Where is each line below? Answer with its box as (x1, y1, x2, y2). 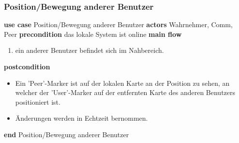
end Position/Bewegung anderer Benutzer (4, 129, 129, 139)
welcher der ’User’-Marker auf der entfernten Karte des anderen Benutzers (15, 87, 236, 97)
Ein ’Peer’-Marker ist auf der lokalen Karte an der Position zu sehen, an (15, 78, 230, 88)
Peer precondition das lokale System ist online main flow (4, 29, 182, 39)
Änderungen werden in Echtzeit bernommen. (15, 113, 148, 123)
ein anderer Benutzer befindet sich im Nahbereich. (15, 45, 164, 55)
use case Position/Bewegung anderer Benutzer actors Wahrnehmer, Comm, (4, 19, 233, 30)
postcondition (4, 62, 50, 71)
